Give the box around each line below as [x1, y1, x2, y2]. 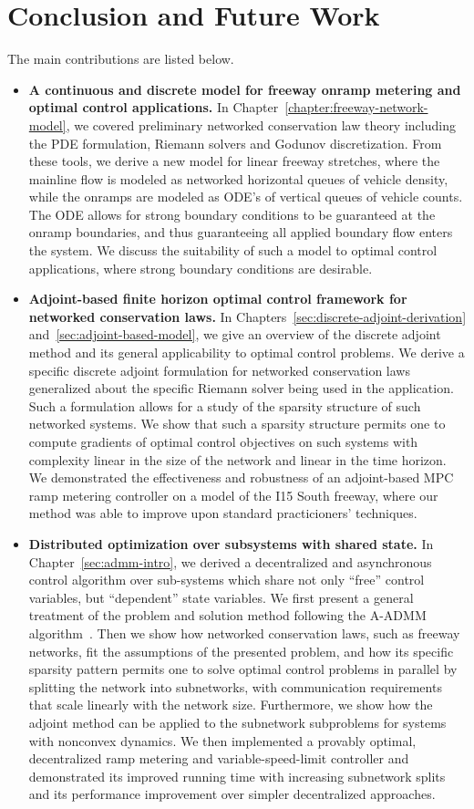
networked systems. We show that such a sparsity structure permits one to [28, 414, 446, 433]
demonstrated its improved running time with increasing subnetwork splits [28, 766, 446, 785]
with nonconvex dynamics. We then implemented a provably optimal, [28, 731, 417, 750]
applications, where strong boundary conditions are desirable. [28, 258, 373, 277]
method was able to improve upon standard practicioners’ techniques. [28, 503, 417, 523]
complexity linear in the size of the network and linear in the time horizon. [28, 450, 447, 469]
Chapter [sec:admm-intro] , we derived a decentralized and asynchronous [28, 552, 432, 571]
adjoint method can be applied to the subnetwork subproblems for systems [28, 712, 447, 731]
